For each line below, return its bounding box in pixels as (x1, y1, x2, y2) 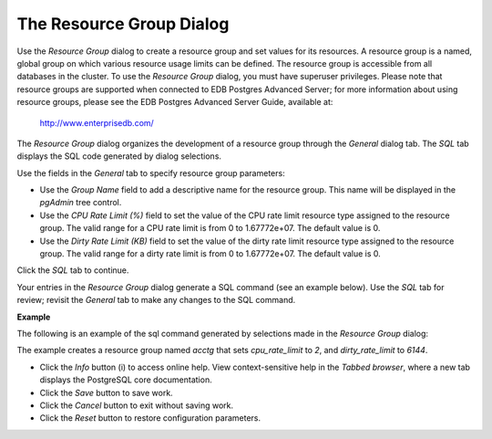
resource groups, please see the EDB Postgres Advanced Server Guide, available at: (16, 97, 333, 108)
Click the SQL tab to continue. (16, 265, 129, 276)
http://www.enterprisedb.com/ (39, 117, 154, 128)
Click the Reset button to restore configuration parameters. (39, 413, 261, 423)
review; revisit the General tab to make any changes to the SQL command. (16, 295, 296, 306)
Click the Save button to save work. (39, 387, 173, 398)
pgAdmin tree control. (39, 197, 122, 208)
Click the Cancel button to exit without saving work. (39, 400, 234, 411)
